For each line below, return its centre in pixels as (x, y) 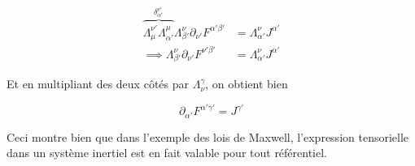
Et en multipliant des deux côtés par (98, 84)
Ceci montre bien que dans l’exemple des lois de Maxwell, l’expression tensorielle (208, 136)
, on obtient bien (247, 84)
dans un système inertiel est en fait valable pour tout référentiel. (167, 153)
